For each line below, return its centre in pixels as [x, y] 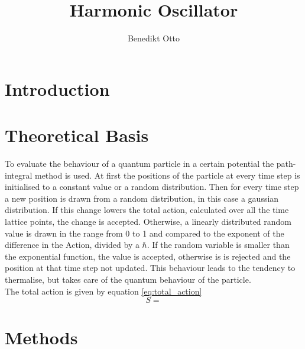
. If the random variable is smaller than [218, 245]
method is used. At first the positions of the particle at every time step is [167, 175]
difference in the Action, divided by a [72, 245]
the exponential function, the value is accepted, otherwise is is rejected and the [148, 256]
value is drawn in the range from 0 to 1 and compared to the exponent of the [145, 233]
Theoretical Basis [77, 135]
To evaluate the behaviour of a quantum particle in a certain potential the [139, 164]
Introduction [57, 88]
